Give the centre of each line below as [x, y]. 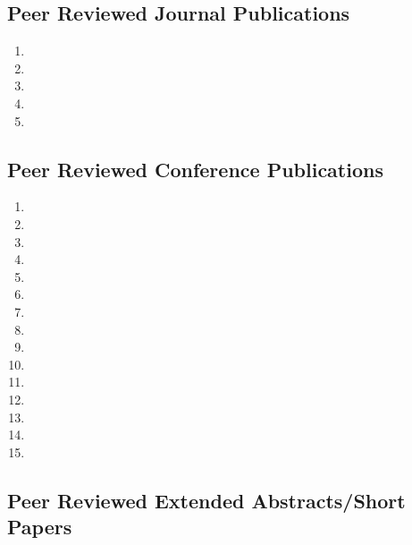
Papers [40, 527]
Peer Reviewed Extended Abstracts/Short [206, 500]
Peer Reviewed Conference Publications [195, 169]
